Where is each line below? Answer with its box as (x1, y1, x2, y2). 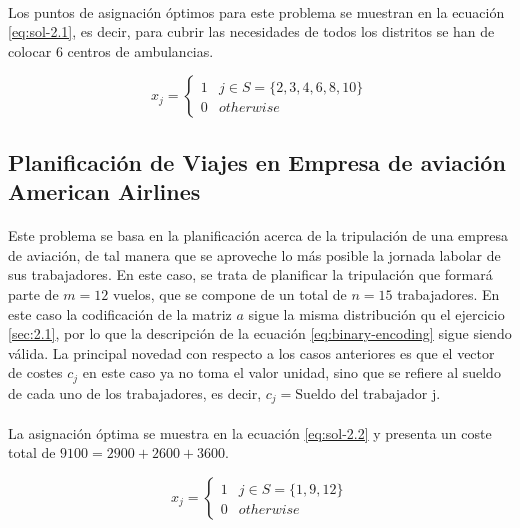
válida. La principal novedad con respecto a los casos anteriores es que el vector (8, 342, 495, 363)
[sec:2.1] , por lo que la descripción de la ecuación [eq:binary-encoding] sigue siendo (8, 323, 512, 344)
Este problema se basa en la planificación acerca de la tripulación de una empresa (8, 225, 508, 246)
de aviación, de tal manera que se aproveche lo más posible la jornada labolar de (8, 244, 501, 265)
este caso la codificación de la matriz (8, 303, 232, 324)
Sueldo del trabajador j (295, 387, 437, 402)
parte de (8, 283, 59, 304)
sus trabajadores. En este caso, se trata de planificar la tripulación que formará (8, 264, 493, 285)
